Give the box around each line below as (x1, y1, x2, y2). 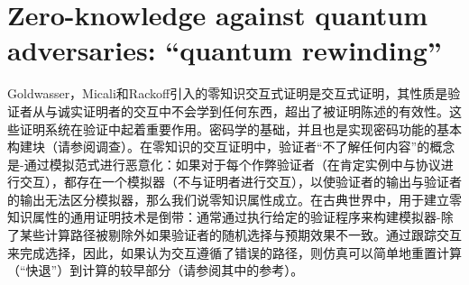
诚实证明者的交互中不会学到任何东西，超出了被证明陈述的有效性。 (57, 101, 449, 120)
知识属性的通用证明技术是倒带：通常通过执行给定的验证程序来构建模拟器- (7, 207, 441, 226)
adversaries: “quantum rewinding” (7, 32, 442, 69)
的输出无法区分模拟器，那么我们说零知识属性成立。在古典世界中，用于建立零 (7, 189, 462, 208)
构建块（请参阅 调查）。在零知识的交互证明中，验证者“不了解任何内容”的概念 (7, 137, 455, 156)
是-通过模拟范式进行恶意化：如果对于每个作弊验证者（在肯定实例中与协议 (7, 154, 441, 173)
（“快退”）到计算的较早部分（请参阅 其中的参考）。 (7, 261, 304, 280)
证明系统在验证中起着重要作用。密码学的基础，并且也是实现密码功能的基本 (19, 119, 462, 138)
